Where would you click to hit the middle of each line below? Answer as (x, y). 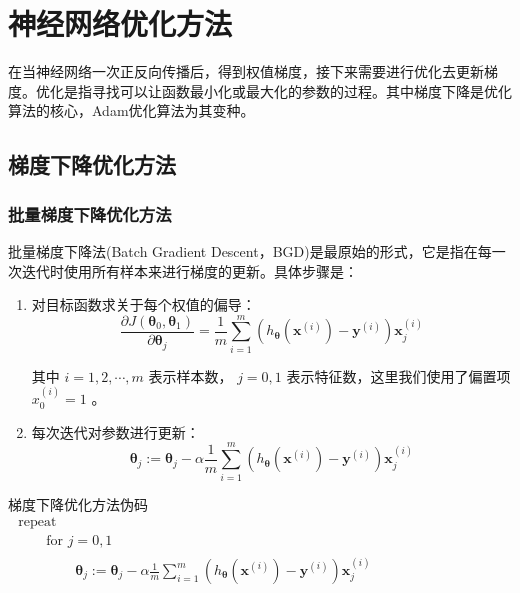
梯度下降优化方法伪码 (78, 503)
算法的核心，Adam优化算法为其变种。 (131, 110)
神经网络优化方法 (120, 23)
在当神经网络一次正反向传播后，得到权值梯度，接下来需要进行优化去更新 (246, 71)
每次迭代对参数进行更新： (115, 431)
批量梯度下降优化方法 (90, 213)
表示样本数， (190, 375)
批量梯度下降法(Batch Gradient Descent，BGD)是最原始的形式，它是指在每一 (257, 250)
